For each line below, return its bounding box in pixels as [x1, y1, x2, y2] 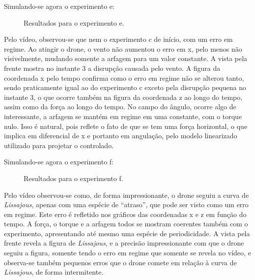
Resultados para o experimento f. [24, 173, 123, 183]
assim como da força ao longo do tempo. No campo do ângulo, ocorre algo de [4, 101, 236, 112]
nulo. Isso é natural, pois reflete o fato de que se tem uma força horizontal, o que [4, 121, 248, 131]
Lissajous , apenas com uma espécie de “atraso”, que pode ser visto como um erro [4, 199, 249, 210]
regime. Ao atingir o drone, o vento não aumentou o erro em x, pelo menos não [4, 43, 242, 54]
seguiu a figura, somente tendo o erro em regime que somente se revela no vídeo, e [4, 248, 251, 258]
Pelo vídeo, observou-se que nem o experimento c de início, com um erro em [4, 34, 233, 44]
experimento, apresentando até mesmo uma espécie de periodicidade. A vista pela [4, 228, 250, 238]
